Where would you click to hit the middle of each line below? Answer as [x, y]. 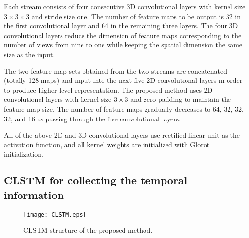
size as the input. [30, 54]
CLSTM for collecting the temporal [96, 180]
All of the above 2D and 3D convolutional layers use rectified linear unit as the [122, 135]
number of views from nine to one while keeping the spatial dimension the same [123, 45]
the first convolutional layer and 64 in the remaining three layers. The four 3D [121, 26]
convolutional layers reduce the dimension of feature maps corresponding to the [123, 35]
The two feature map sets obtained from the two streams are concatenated [115, 70]
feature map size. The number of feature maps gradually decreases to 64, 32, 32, [124, 109]
